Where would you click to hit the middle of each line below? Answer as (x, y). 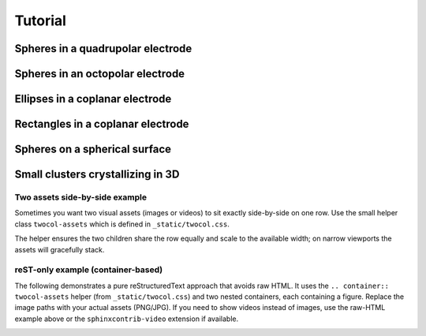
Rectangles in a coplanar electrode (102, 124)
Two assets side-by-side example (81, 197)
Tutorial (41, 21)
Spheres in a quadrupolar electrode (103, 49)
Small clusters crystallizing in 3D (97, 175)
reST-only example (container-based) (89, 270)
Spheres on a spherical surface (93, 149)
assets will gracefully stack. (60, 249)
